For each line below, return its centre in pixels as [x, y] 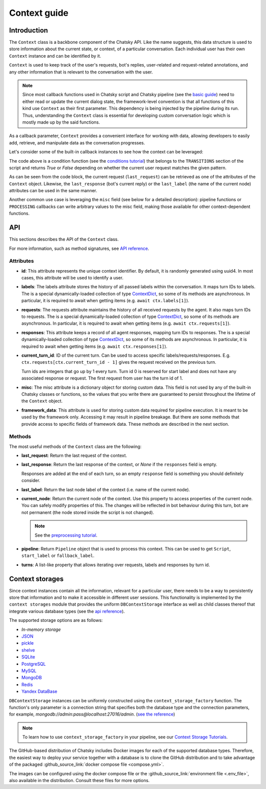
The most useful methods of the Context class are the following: [75, 446]
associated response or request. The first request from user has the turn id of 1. [102, 378]
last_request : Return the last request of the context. [74, 455]
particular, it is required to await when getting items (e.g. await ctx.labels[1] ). [105, 301]
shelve [28, 650]
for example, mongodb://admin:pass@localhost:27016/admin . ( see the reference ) [92, 714]
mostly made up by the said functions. [61, 122]
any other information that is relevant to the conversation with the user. [81, 72]
